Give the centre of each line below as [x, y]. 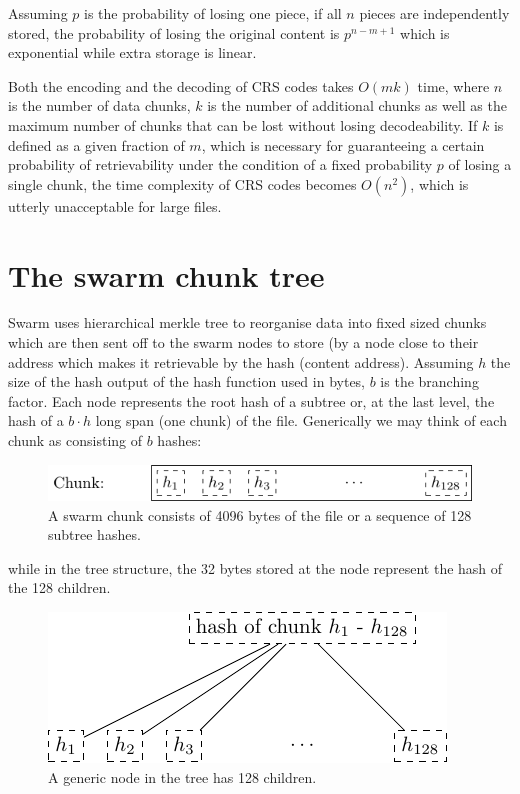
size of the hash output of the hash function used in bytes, [187, 381]
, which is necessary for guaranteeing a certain [343, 144]
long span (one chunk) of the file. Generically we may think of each [301, 420]
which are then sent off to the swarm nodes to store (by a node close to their [243, 342]
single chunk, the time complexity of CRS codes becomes [182, 183]
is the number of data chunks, [99, 105]
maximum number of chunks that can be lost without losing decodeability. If [243, 124]
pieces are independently [434, 13]
